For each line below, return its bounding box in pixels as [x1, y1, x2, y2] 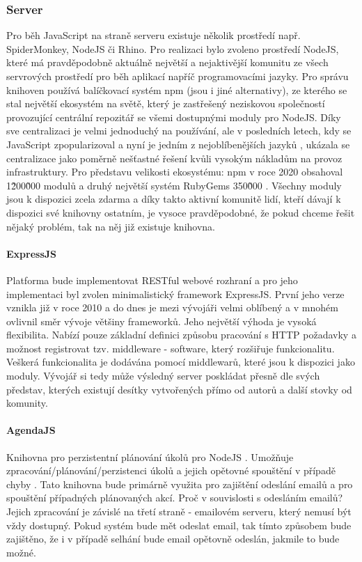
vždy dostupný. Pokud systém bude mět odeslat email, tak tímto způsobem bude [6, 517, 352, 532]
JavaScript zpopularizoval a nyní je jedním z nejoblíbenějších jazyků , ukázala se [6, 136, 350, 151]
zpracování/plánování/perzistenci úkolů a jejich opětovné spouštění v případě [6, 463, 336, 478]
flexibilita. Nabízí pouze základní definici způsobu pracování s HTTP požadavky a [6, 327, 356, 342]
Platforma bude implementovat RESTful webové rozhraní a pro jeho [6, 272, 298, 287]
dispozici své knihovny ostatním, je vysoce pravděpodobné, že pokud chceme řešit [6, 205, 355, 219]
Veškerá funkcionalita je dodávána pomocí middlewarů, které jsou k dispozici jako [6, 354, 355, 369]
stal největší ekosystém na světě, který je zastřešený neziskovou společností [6, 96, 325, 111]
